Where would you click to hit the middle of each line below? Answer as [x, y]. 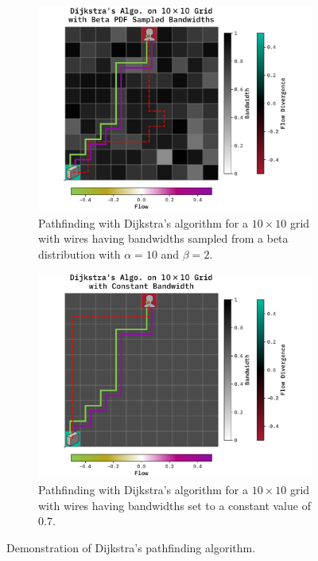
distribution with [79, 253]
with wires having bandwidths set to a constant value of [175, 505]
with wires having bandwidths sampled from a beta [163, 238]
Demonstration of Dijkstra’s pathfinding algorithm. [131, 547]
